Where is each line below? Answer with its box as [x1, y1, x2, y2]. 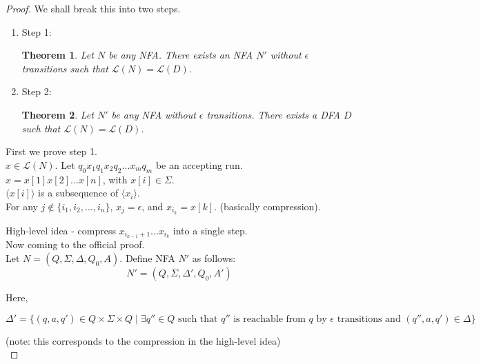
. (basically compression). [214, 199, 321, 213]
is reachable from [233, 314, 306, 324]
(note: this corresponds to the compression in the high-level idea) [6, 333, 281, 347]
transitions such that [21, 61, 108, 75]
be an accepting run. [155, 157, 243, 172]
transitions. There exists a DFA [206, 107, 340, 121]
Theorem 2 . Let [21, 107, 94, 121]
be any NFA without [111, 107, 196, 121]
